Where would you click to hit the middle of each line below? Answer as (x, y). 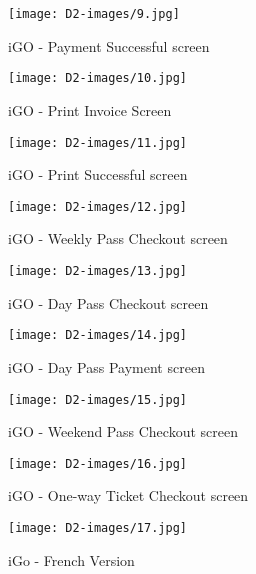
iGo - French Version (71, 559)
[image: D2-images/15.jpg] (97, 399)
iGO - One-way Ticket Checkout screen (128, 495)
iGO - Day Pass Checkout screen (108, 302)
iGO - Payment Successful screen (109, 45)
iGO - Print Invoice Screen (90, 109)
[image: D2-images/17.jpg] (97, 528)
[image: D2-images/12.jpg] (97, 206)
